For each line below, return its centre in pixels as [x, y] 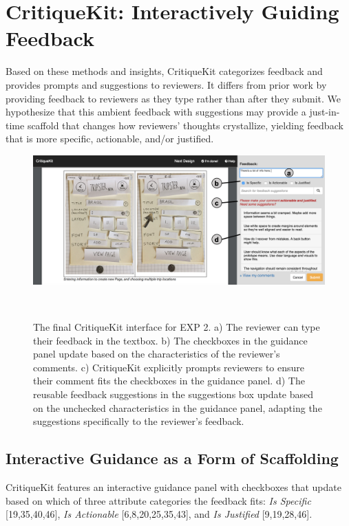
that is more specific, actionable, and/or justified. [110, 139]
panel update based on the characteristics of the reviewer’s [157, 354]
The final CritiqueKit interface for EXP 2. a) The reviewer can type [177, 327]
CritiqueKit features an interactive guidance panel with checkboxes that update [173, 487]
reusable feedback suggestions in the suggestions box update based [173, 394]
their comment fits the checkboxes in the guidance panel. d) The [169, 381]
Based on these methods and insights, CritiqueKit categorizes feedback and [164, 71]
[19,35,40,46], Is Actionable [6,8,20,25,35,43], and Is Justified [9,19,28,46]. [159, 514]
